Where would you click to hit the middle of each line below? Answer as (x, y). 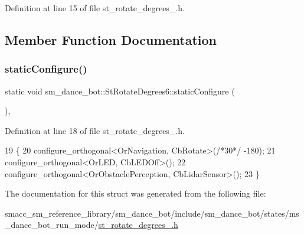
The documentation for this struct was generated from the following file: (135, 193)
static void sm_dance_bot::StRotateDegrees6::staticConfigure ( (120, 91)
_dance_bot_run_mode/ (52, 225)
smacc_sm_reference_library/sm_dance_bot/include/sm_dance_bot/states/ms (152, 213)
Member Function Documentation (111, 39)
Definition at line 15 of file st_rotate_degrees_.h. (95, 8)
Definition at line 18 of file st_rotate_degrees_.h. (95, 130)
